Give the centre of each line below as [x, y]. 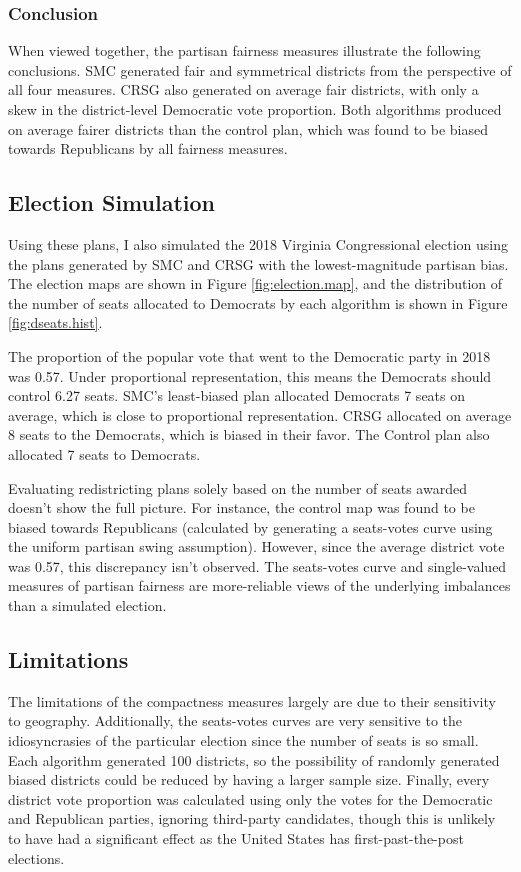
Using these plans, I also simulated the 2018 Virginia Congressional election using [258, 243]
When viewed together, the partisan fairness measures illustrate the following [244, 50]
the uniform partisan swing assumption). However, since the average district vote [256, 546]
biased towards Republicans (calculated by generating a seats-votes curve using [250, 526]
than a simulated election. [87, 605]
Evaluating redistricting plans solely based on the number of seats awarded [237, 487]
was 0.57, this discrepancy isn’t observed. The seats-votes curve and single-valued [257, 565]
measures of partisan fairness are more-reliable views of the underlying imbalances [259, 585]
